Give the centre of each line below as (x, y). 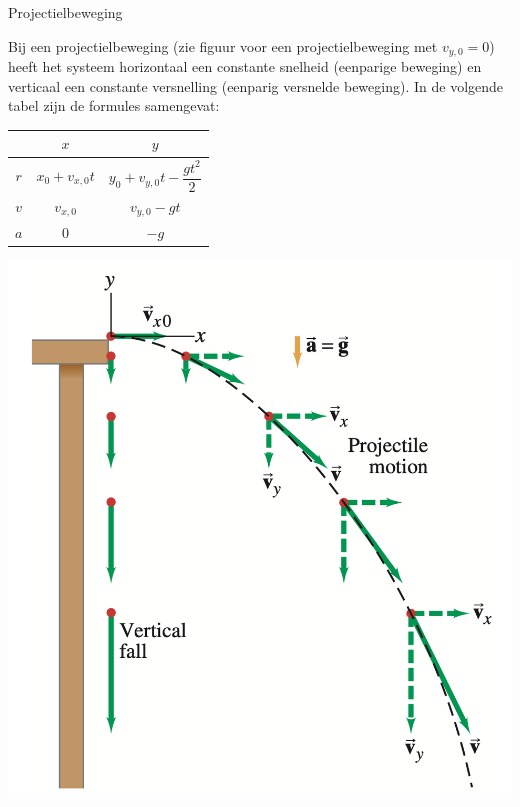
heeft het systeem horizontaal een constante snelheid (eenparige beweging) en (245, 66)
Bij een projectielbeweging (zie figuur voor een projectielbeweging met (223, 45)
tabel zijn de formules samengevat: (114, 105)
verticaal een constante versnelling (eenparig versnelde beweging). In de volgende (256, 85)
